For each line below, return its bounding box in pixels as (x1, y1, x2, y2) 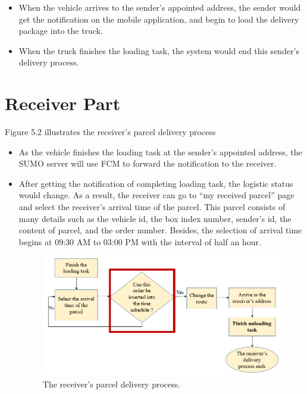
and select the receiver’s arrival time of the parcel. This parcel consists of (18, 201, 286, 213)
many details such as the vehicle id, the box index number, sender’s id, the (18, 212, 292, 224)
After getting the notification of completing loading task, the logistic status (18, 177, 293, 189)
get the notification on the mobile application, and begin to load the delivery (18, 12, 299, 25)
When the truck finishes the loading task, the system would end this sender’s (18, 44, 300, 57)
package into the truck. (18, 24, 104, 37)
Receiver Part (5, 91, 121, 115)
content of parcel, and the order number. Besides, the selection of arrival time (18, 224, 302, 236)
